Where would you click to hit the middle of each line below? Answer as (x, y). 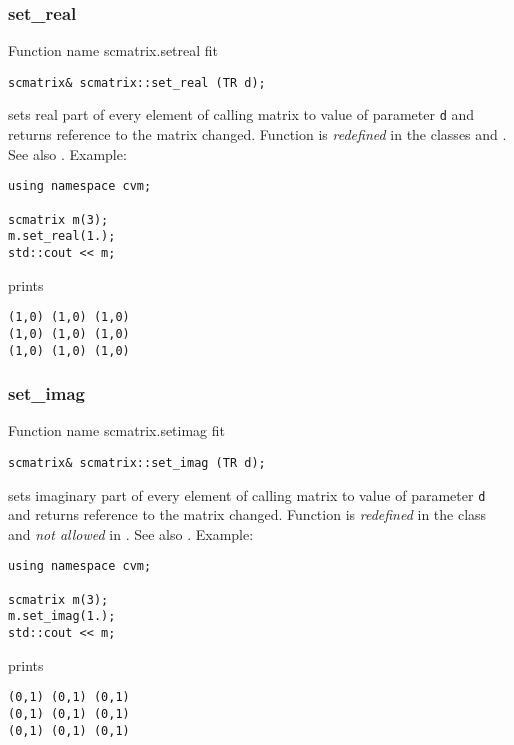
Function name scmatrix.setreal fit (113, 50)
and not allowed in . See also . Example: (131, 533)
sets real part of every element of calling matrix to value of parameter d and (241, 114)
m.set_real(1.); (62, 236)
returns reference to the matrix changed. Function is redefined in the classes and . (257, 134)
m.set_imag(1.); (62, 616)
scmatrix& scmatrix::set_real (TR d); (137, 82)
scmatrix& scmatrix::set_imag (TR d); (137, 462)
